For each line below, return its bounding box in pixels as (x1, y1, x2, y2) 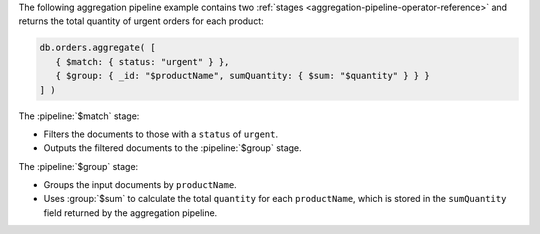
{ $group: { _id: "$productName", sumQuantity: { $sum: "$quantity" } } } (55, 70, 430, 82)
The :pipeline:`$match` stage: (18, 110, 140, 122)
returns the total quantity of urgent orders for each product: (18, 15, 264, 27)
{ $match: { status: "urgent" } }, (55, 56, 230, 67)
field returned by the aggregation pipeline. (43, 206, 218, 219)
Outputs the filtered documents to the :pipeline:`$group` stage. (43, 142, 302, 154)
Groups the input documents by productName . (43, 179, 237, 191)
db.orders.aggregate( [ (39, 42, 157, 54)
